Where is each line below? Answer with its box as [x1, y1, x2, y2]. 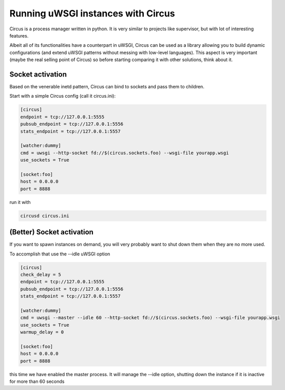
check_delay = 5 [20, 271, 62, 277]
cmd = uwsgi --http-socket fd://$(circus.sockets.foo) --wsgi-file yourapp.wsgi [20, 150, 229, 156]
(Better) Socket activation [9, 228, 93, 236]
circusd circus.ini [20, 213, 69, 218]
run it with [9, 199, 31, 205]
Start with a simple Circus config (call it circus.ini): [9, 93, 116, 99]
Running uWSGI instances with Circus [9, 8, 175, 19]
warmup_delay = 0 [20, 329, 64, 335]
